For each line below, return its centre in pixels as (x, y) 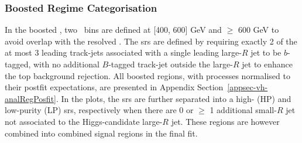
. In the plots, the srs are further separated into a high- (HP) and (174, 98)
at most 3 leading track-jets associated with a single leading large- (123, 52)
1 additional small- (243, 110)
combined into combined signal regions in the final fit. (101, 133)
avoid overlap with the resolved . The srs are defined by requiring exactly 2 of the (151, 41)
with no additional (66, 64)
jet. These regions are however (225, 121)
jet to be (266, 52)
